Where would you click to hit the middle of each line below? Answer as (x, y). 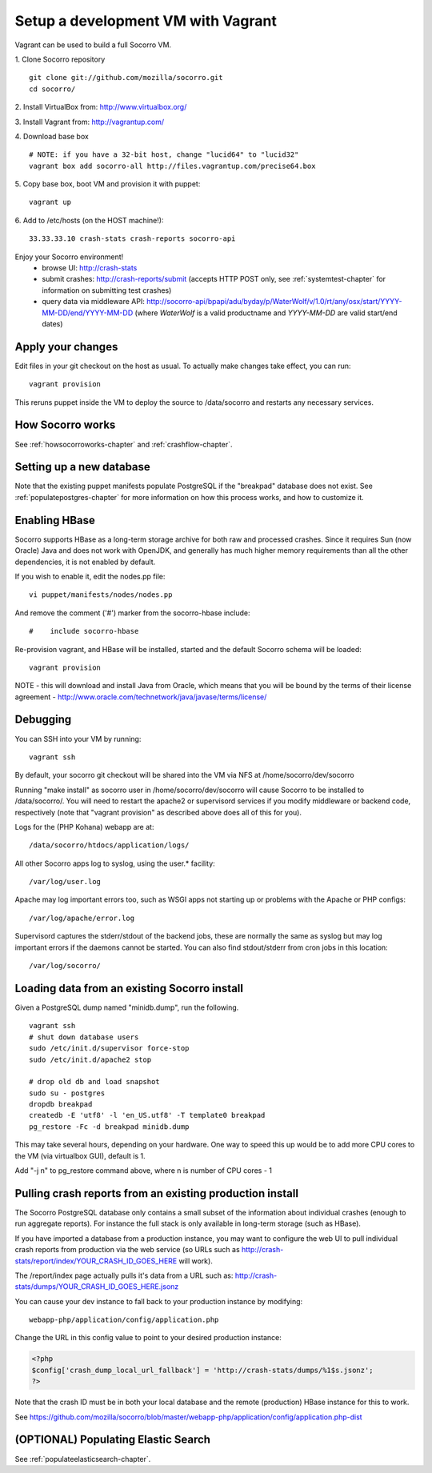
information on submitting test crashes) (107, 290)
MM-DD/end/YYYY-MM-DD (88, 313)
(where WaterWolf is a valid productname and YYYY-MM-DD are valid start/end (266, 313)
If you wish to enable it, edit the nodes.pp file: (90, 576)
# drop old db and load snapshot (94, 1082)
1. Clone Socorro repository (60, 59)
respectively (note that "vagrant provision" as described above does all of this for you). (158, 812)
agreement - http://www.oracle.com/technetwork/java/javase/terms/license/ (141, 697)
